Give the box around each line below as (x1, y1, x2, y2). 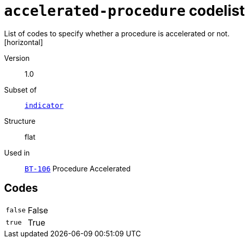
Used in (4, 148, 30, 157)
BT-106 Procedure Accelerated (25, 164, 131, 173)
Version (4, 53, 30, 62)
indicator (25, 101, 64, 109)
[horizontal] (4, 37, 43, 47)
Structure (4, 116, 36, 125)
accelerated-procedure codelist (4, 2, 245, 19)
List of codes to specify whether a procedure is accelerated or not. (4, 29, 230, 38)
